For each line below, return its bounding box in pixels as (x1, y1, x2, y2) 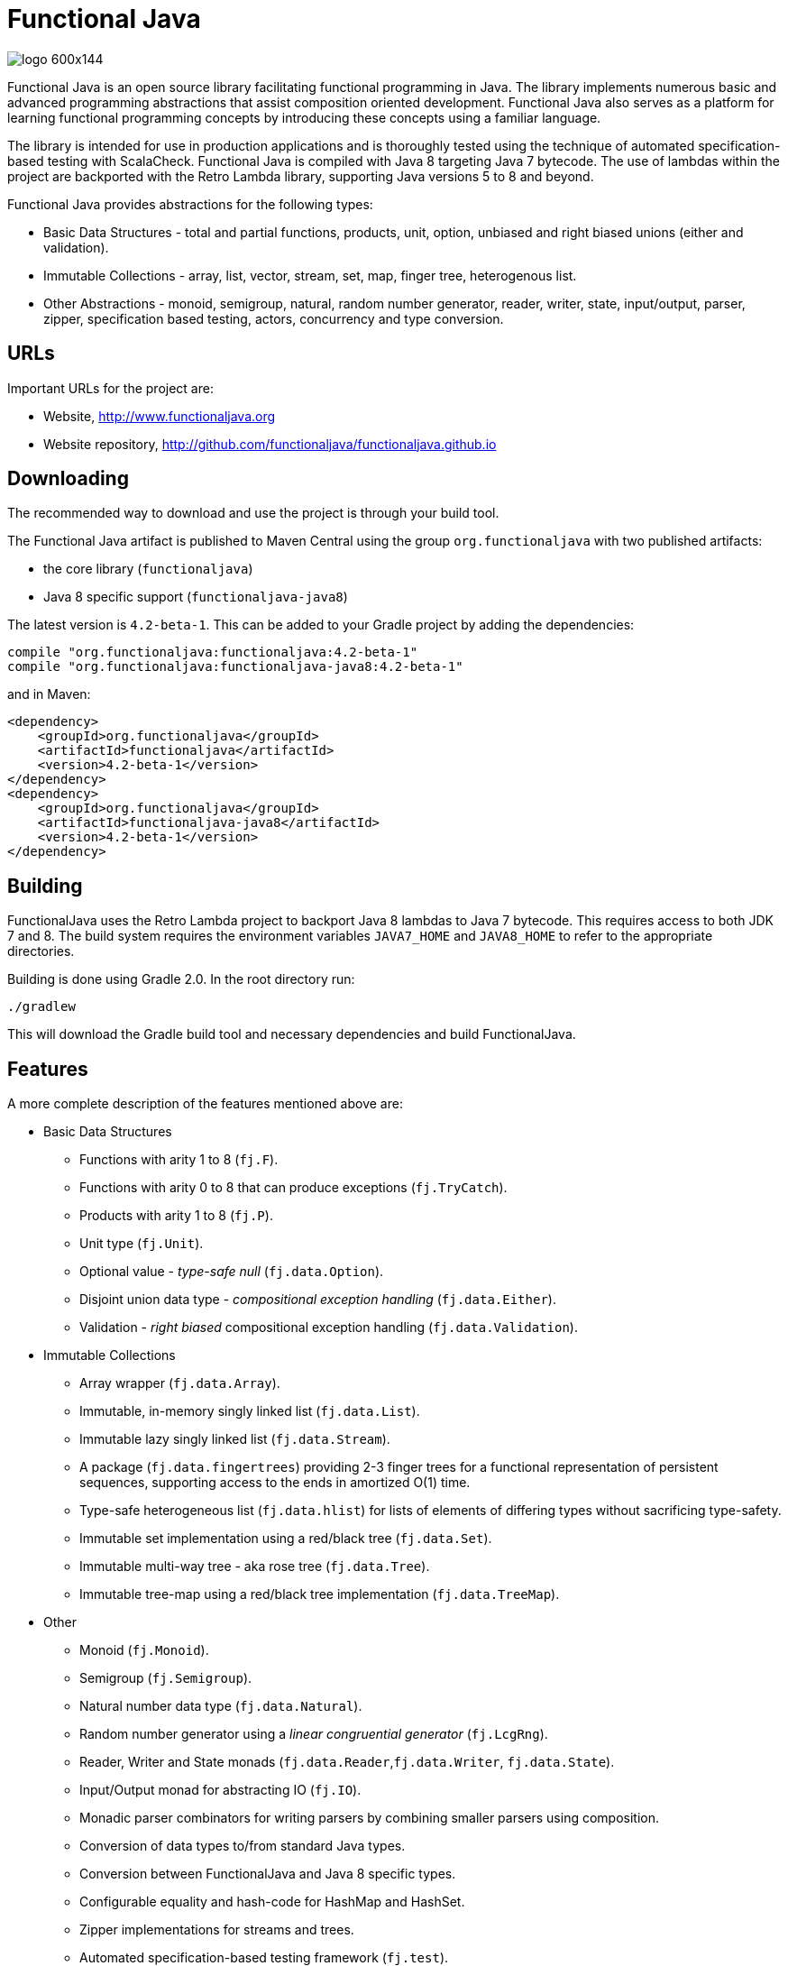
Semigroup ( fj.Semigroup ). (79, 1670, 252, 1686)
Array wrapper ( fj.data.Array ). (79, 1375, 280, 1392)
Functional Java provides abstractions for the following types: (7, 196, 373, 212)
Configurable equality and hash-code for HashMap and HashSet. (79, 1894, 465, 1910)
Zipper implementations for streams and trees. (79, 1922, 354, 1938)
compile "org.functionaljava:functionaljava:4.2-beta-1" (7, 645, 418, 660)
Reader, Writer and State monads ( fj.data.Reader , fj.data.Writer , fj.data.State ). (79, 1754, 615, 1770)
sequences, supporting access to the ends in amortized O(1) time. (79, 1474, 471, 1491)
